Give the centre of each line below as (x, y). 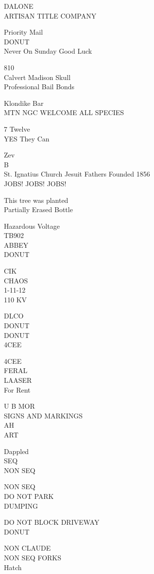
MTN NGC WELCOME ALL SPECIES (64, 112)
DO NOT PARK (29, 496)
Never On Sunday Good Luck (48, 51)
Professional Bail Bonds (39, 87)
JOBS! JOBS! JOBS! (35, 183)
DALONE (19, 6)
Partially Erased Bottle (38, 209)
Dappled (17, 451)
